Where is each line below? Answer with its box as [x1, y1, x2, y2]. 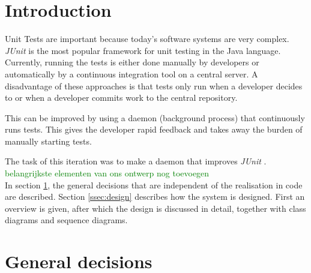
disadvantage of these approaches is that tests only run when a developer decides [5, 79, 303, 92]
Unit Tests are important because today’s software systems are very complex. [5, 32, 289, 45]
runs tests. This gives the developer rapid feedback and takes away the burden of [5, 123, 303, 136]
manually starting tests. [5, 134, 92, 147]
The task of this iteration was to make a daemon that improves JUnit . [5, 155, 267, 167]
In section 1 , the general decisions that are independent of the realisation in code [5, 178, 303, 191]
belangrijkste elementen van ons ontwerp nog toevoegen [5, 167, 210, 179]
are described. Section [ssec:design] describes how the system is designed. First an [5, 190, 305, 203]
